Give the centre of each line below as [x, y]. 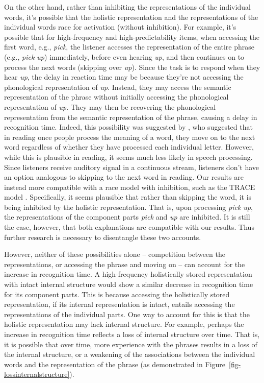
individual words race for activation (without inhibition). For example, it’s [120, 27]
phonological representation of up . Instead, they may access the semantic [118, 87]
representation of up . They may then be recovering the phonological [110, 106]
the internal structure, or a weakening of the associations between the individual [130, 354]
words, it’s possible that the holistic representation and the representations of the [131, 17]
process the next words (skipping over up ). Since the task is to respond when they [132, 67]
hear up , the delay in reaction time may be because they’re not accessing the [124, 77]
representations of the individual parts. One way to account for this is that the [127, 314]
